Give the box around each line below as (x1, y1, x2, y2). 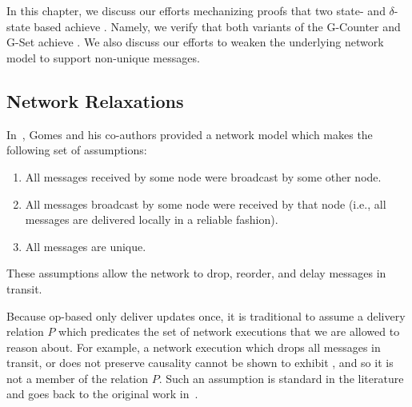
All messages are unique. (25, 237, 146, 254)
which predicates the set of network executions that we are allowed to (58, 323, 400, 340)
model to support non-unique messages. (6, 49, 200, 66)
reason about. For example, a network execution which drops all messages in (6, 338, 381, 355)
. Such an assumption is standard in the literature (158, 369, 404, 386)
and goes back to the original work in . (6, 385, 198, 402)
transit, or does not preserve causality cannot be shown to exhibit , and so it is (6, 354, 394, 371)
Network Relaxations (6, 88, 184, 113)
